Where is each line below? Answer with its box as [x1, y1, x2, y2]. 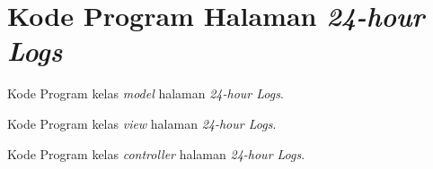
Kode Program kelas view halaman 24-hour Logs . [7, 114, 277, 132]
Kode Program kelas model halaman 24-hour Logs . [7, 84, 284, 103]
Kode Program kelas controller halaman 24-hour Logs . [7, 144, 305, 163]
